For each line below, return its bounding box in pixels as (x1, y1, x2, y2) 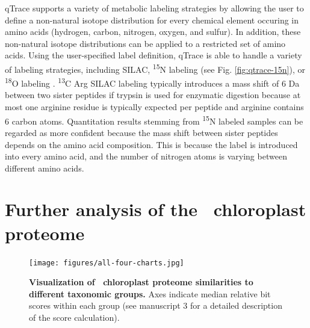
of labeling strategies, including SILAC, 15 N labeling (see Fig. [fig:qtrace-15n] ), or (5, 61, 305, 75)
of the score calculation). (29, 311, 120, 324)
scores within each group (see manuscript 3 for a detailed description (29, 299, 282, 312)
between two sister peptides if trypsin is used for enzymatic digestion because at (5, 88, 301, 101)
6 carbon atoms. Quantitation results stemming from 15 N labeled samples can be (5, 113, 303, 127)
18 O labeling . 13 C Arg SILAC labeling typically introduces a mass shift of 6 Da (5, 75, 300, 89)
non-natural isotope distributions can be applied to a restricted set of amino (5, 37, 286, 49)
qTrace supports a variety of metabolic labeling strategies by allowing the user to (5, 2, 304, 14)
